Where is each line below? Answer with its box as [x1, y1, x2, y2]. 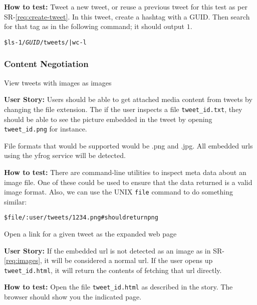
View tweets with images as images [4, 77, 112, 87]
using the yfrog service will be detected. [4, 150, 126, 160]
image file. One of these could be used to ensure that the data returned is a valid [4, 176, 252, 187]
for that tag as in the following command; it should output [4, 21, 184, 31]
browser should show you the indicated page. [4, 291, 142, 302]
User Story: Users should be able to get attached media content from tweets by [4, 94, 252, 104]
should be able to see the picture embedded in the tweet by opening [4, 113, 212, 124]
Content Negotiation [4, 57, 89, 70]
